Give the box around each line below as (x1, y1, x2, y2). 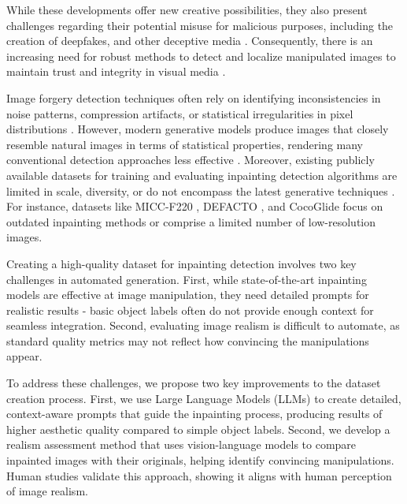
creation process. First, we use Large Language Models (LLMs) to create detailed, (6, 390, 401, 406)
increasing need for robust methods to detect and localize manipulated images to (6, 47, 396, 64)
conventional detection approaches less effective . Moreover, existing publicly (6, 151, 375, 168)
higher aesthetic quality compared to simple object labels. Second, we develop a (6, 420, 390, 437)
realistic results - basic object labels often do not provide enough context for (6, 301, 374, 318)
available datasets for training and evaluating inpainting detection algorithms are (6, 166, 398, 183)
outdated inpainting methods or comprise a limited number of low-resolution (6, 213, 376, 230)
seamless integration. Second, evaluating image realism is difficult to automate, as (6, 317, 400, 334)
